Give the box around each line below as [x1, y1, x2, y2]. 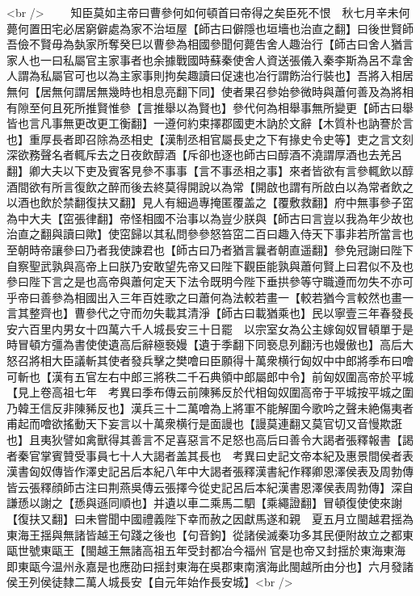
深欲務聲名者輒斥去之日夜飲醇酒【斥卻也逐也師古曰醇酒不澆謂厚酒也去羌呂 [6, 146, 402, 163]
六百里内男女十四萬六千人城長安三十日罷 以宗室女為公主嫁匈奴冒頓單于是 [17, 320, 414, 337]
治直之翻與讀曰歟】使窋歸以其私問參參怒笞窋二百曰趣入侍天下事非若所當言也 [6, 225, 414, 242]
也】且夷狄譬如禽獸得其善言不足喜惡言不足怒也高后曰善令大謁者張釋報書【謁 [6, 431, 414, 448]
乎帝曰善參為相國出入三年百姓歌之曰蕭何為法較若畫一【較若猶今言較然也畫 [6, 288, 402, 305]
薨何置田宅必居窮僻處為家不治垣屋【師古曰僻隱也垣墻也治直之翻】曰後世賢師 [6, 19, 414, 36]
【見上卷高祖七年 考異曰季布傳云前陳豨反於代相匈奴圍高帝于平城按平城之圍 [6, 384, 414, 401]
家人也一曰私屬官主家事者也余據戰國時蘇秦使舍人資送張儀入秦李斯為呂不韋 [6, 51, 402, 68]
